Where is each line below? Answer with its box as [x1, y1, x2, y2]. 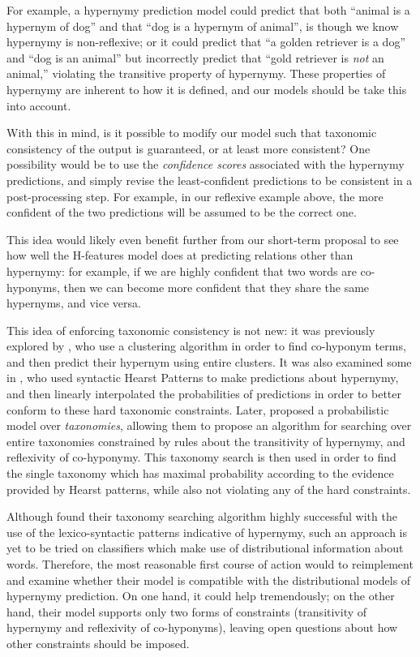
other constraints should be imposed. [6, 634, 190, 651]
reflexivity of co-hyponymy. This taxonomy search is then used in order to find [6, 449, 396, 466]
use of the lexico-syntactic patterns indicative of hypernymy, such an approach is [6, 523, 408, 540]
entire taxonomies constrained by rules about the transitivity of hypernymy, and [6, 432, 405, 449]
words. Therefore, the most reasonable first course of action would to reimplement [6, 556, 414, 572]
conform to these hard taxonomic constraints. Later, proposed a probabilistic [6, 401, 389, 418]
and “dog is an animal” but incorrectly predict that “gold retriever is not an [6, 49, 384, 66]
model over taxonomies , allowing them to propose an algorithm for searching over [6, 417, 412, 434]
